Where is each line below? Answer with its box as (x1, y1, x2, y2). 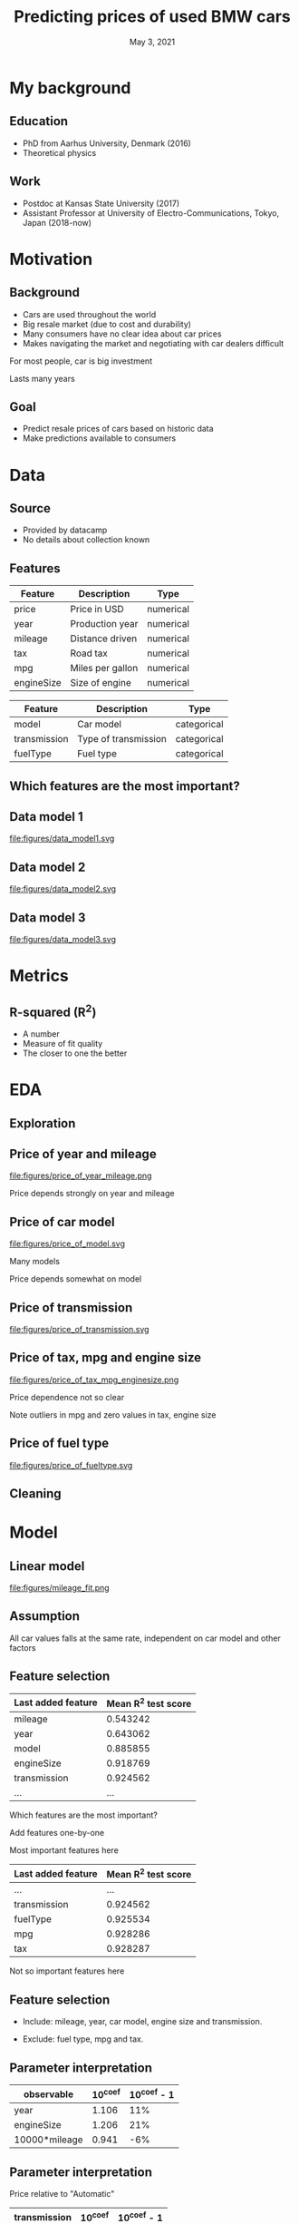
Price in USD (70, 603, 124, 616)
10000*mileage (14, 2133, 83, 2146)
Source (9, 501, 52, 516)
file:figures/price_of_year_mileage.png (9, 1170, 152, 1181)
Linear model (9, 1558, 85, 1574)
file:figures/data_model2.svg (9, 883, 116, 894)
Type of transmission (76, 733, 168, 746)
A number (22, 1029, 61, 1039)
